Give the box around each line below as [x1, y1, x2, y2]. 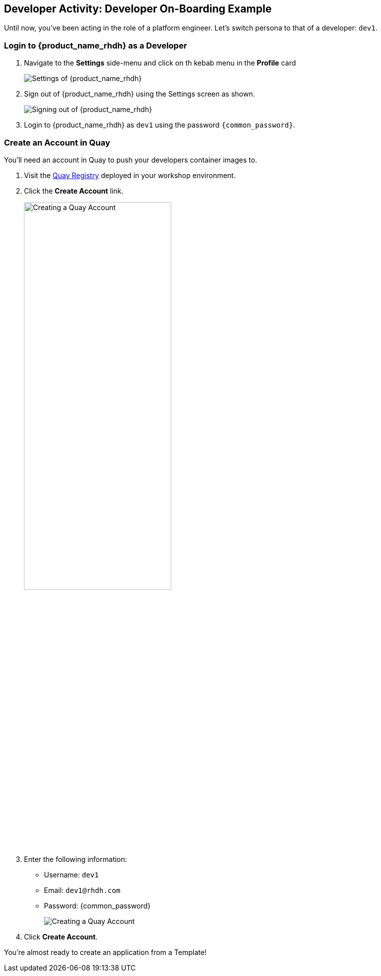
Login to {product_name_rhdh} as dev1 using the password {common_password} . [24, 121, 295, 130]
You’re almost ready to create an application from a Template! [4, 948, 207, 957]
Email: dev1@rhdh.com [44, 886, 120, 895]
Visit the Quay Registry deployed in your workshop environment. [24, 171, 236, 180]
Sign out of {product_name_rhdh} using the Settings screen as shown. [24, 90, 255, 99]
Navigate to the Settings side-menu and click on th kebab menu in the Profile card [24, 59, 296, 68]
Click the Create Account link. [24, 186, 124, 195]
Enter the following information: [24, 855, 127, 864]
